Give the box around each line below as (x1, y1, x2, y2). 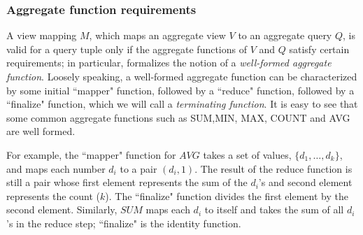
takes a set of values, (203, 147, 292, 162)
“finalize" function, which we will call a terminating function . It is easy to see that (6, 97, 358, 111)
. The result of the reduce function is (194, 161, 353, 176)
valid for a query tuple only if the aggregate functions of (6, 41, 248, 56)
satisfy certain (289, 41, 350, 56)
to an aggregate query (238, 28, 332, 43)
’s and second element (258, 175, 353, 190)
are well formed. (6, 124, 76, 138)
